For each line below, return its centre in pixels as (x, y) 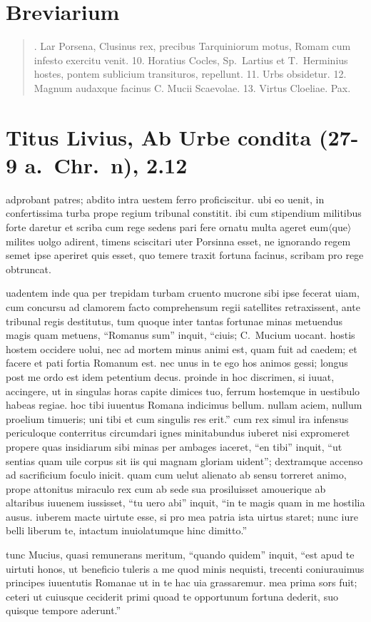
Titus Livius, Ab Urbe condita (159, 137)
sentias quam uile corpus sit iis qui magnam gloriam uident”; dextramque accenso (184, 460)
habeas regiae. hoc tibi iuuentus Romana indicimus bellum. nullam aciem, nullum (184, 405)
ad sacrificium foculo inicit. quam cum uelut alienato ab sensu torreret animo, (176, 475)
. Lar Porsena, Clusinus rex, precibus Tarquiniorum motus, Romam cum (192, 46)
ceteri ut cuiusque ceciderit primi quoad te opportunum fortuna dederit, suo (172, 596)
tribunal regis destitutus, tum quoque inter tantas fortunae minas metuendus (174, 321)
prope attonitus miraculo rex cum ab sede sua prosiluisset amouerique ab (166, 488)
